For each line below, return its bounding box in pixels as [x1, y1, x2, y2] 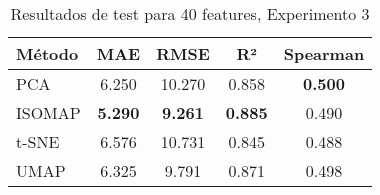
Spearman [283, 42, 365, 65]
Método [16, 42, 79, 65]
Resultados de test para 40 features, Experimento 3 [10, 2, 370, 25]
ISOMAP [16, 101, 81, 124]
